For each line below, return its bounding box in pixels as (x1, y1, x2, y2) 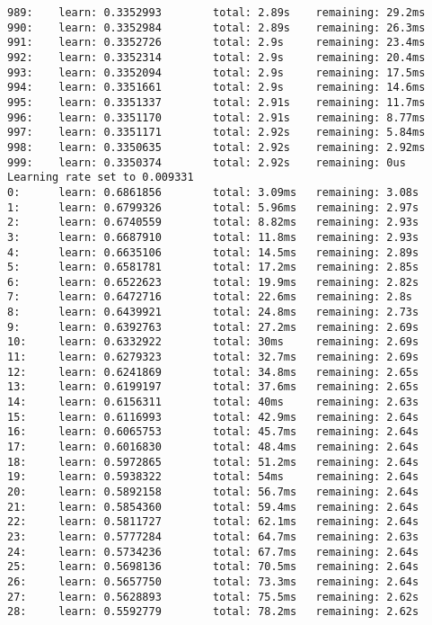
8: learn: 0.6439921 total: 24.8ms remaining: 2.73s (7, 306, 419, 319)
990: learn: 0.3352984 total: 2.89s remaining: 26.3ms (7, 21, 426, 34)
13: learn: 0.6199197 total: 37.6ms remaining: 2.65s (7, 380, 419, 394)
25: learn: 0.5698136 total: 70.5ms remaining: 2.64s (7, 560, 419, 574)
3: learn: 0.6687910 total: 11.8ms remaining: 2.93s (7, 230, 419, 244)
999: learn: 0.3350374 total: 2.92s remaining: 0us (7, 156, 406, 169)
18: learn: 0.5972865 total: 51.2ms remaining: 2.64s (7, 455, 419, 469)
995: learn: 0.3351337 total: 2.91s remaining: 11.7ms (7, 95, 426, 109)
